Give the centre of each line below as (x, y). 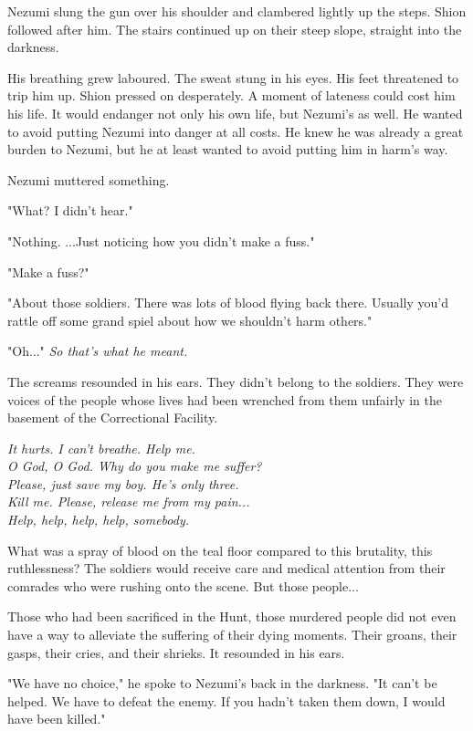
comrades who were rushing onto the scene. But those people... (183, 585)
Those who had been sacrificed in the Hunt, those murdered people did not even (232, 616)
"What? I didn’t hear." (70, 210)
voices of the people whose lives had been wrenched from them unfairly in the (225, 399)
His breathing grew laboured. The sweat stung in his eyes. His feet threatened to (233, 77)
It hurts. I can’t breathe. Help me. (101, 448)
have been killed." (57, 719)
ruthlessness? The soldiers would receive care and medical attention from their (226, 568)
